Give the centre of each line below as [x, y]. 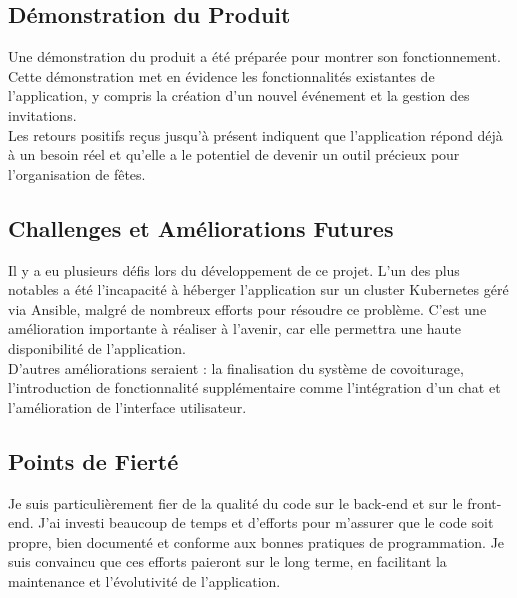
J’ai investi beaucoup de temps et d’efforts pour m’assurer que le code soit [266, 522]
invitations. [42, 114]
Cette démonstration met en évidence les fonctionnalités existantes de [221, 75]
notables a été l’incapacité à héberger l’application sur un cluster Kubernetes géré [258, 289]
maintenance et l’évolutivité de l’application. [144, 580]
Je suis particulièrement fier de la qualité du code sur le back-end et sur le [235, 502]
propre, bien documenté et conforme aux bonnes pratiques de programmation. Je [256, 541]
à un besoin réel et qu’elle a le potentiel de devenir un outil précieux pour [234, 154]
